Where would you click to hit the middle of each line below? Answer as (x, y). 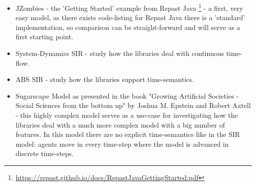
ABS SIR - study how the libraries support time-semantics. (105, 79)
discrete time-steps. (45, 153)
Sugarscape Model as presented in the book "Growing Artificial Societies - (127, 95)
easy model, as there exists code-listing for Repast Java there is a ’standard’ (130, 17)
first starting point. (44, 37)
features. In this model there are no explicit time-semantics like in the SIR (128, 134)
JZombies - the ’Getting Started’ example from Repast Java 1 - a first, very (129, 7)
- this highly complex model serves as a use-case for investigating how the (127, 115)
